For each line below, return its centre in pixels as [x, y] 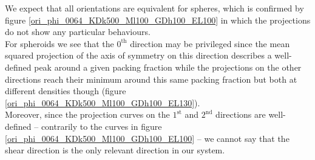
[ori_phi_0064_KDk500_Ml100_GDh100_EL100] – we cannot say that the [147, 138]
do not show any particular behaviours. [78, 32]
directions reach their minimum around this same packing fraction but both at [151, 79]
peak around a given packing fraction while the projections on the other [168, 67]
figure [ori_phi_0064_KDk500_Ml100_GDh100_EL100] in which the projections [158, 20]
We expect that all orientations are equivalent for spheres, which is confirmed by [154, 8]
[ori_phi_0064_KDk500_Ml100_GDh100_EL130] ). [103, 102]
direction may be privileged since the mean [210, 43]
